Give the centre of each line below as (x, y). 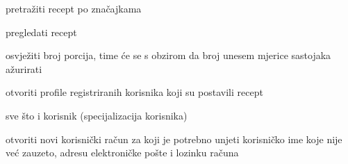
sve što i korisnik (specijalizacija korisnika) (97, 115)
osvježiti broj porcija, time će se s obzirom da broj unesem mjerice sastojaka (168, 55)
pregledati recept (41, 32)
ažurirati (24, 68)
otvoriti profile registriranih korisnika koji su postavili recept (134, 92)
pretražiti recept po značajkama (74, 8)
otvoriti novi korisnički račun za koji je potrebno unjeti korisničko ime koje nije (174, 139)
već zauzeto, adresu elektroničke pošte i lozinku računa (122, 153)
